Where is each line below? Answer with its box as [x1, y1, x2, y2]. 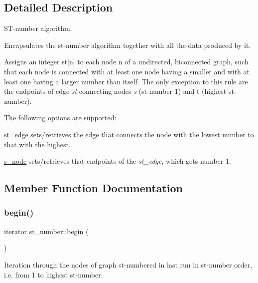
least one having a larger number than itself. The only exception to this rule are [4, 76, 248, 86]
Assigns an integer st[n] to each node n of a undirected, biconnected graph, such [4, 56, 249, 67]
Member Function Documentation [4, 180, 183, 196]
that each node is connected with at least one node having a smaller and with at [4, 66, 250, 76]
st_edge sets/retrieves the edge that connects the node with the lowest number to [4, 129, 254, 139]
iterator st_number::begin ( [4, 226, 89, 236]
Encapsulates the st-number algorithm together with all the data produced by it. [4, 39, 251, 50]
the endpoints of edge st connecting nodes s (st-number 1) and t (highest [4, 86, 227, 96]
